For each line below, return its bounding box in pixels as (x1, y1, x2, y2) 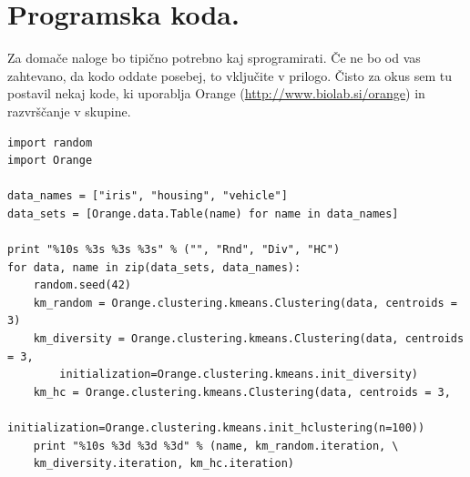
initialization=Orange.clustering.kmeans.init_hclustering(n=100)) (7, 421, 425, 434)
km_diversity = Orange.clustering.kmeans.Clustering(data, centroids (33, 332, 465, 346)
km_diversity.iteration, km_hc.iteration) (33, 457, 294, 471)
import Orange (7, 154, 93, 167)
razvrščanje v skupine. (7, 101, 131, 120)
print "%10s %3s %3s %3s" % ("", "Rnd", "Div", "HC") (7, 243, 341, 257)
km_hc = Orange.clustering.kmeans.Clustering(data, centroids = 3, (33, 385, 451, 399)
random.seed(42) (33, 279, 132, 292)
